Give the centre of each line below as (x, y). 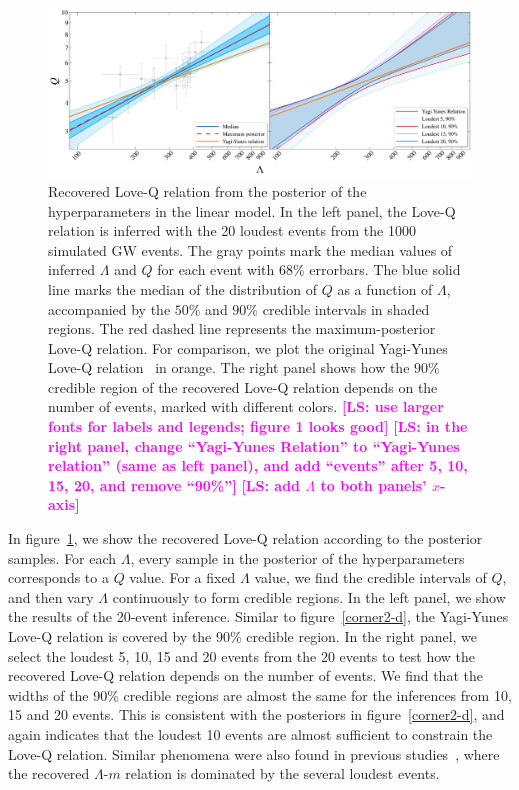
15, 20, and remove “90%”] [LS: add (174, 484)
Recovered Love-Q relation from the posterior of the (207, 190)
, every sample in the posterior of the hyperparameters (297, 557)
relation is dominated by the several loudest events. (282, 773)
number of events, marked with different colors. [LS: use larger (246, 406)
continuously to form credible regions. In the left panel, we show (309, 596)
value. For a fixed (182, 577)
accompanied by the (109, 308)
